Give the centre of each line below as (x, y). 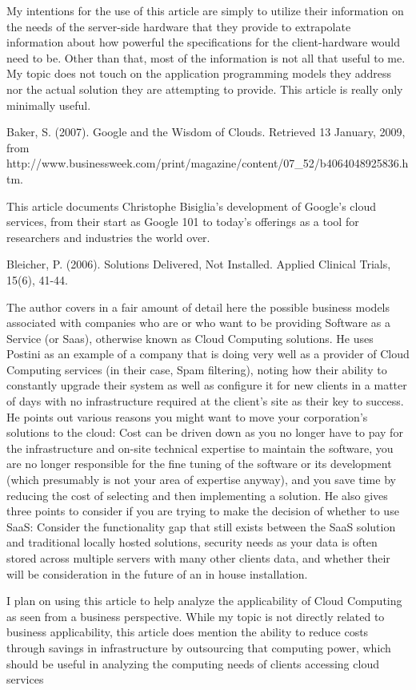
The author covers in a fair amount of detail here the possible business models (198, 307)
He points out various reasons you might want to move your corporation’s (187, 416)
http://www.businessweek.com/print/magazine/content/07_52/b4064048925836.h (208, 163)
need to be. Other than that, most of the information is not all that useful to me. (206, 57)
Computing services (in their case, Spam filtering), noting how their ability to (197, 369)
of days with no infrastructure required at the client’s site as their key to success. (205, 401)
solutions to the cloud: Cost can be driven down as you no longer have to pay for (205, 432)
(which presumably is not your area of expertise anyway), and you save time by (201, 480)
